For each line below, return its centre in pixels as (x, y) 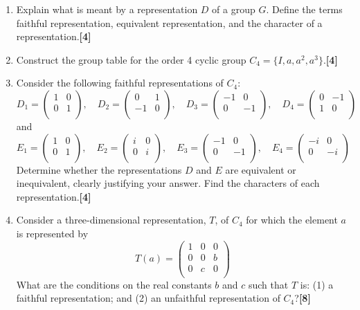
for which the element (292, 220)
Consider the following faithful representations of (120, 83)
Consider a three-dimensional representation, (111, 220)
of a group (234, 9)
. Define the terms (304, 9)
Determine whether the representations (99, 169)
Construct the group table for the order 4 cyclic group (131, 59)
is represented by (52, 233)
